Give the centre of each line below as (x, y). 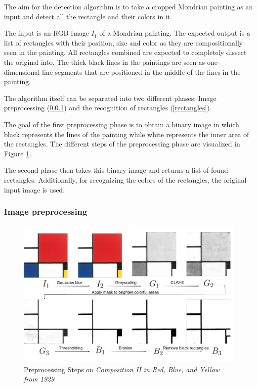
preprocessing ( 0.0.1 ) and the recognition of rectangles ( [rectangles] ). (108, 108)
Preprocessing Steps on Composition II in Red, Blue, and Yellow (122, 369)
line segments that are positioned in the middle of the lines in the (141, 72)
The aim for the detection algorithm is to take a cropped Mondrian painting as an (128, 6)
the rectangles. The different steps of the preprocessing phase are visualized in (122, 144)
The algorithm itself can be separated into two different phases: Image (110, 98)
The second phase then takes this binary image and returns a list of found (116, 170)
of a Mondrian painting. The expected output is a (175, 33)
